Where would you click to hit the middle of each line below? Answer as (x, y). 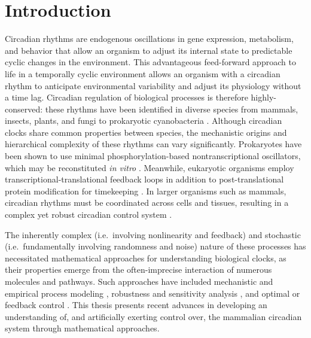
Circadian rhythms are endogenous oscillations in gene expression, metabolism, (149, 39)
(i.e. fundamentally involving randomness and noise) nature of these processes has (155, 246)
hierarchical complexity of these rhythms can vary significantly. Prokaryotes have (153, 144)
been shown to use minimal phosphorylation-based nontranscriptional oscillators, (153, 156)
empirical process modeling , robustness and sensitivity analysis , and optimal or (153, 293)
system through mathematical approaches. (82, 328)
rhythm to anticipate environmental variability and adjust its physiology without (153, 85)
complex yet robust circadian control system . (89, 214)
